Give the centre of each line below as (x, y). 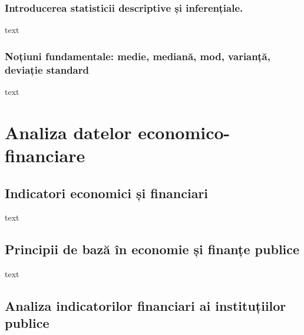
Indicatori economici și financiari (107, 193)
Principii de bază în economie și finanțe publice (152, 249)
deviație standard (47, 69)
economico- (184, 132)
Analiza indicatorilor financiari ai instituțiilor (146, 306)
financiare (45, 155)
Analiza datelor (68, 132)
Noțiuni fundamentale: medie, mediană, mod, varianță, (138, 56)
